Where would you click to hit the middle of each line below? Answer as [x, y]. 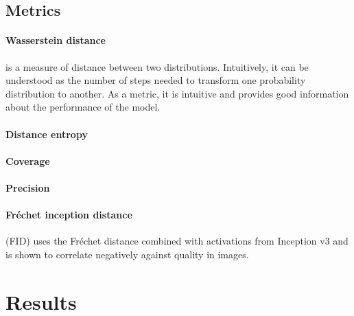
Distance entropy [47, 134]
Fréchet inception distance [69, 215]
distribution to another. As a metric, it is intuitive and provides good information [177, 93]
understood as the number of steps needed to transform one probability [156, 80]
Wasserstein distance [56, 40]
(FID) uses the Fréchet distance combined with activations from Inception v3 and [177, 241]
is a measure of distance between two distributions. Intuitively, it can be [157, 66]
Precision [28, 187]
